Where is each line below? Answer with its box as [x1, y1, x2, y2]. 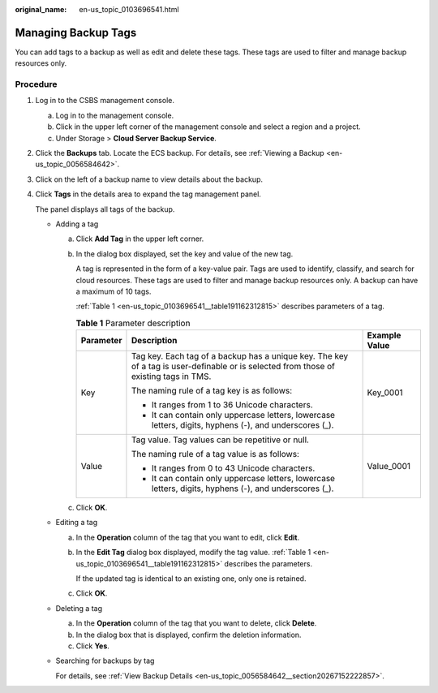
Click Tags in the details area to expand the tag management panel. [35, 189, 261, 199]
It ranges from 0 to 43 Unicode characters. [151, 463, 316, 474]
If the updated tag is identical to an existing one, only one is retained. [75, 574, 307, 583]
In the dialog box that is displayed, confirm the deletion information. [75, 630, 302, 639]
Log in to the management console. [55, 110, 174, 120]
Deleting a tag [55, 603, 103, 613]
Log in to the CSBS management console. [35, 96, 174, 105]
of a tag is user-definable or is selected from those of [131, 361, 336, 372]
